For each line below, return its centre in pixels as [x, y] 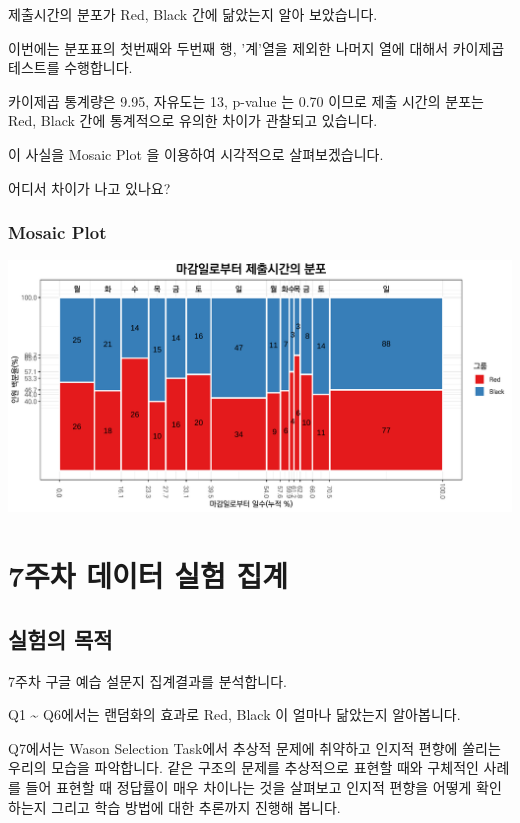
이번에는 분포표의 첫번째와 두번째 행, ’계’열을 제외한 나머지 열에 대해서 [228, 47]
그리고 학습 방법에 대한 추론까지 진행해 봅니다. [196, 806]
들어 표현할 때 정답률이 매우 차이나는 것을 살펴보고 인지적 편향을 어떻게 [248, 786]
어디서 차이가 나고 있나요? [89, 187]
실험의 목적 [60, 638]
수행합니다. [98, 67]
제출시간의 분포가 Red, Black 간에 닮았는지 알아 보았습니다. [193, 14]
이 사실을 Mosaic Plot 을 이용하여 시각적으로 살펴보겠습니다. [196, 153]
